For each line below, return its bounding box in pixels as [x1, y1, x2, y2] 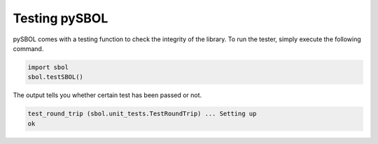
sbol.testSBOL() [27, 73, 84, 81]
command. [13, 44, 44, 52]
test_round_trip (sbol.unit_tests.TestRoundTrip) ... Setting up [27, 110, 257, 118]
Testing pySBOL [13, 10, 108, 26]
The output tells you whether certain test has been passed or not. [13, 91, 202, 99]
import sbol [27, 63, 69, 71]
